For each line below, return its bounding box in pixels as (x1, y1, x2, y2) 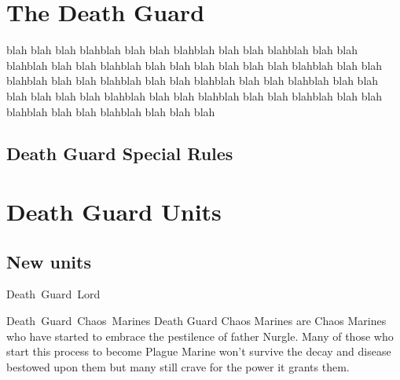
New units (6, 249, 91, 273)
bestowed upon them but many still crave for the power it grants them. (6, 358, 350, 375)
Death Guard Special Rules (6, 141, 233, 166)
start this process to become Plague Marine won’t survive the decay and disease (6, 343, 391, 360)
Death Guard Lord (6, 286, 101, 302)
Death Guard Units (6, 195, 222, 228)
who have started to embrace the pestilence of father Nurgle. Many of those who (6, 327, 394, 344)
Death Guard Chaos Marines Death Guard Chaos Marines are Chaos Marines (6, 312, 387, 329)
